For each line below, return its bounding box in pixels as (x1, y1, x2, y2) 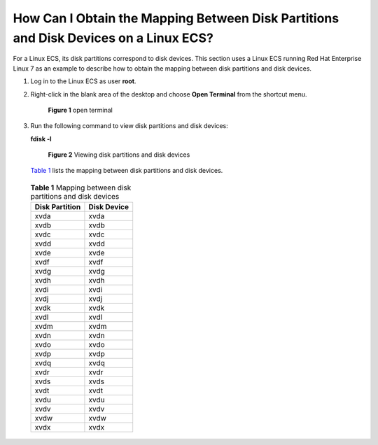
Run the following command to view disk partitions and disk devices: (30, 122, 228, 130)
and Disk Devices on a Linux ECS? (13, 30, 213, 45)
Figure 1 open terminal (48, 106, 113, 114)
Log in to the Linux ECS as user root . (30, 77, 136, 85)
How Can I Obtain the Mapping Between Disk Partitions (13, 10, 339, 26)
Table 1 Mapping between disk (30, 183, 132, 192)
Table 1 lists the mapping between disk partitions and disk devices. (30, 167, 223, 175)
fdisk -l (30, 134, 52, 143)
